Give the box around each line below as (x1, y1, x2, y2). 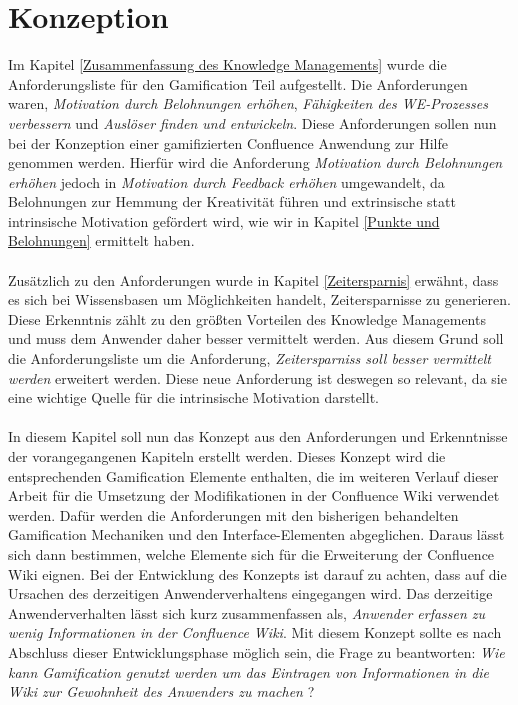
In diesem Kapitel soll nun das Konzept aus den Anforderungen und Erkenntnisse (8, 426, 508, 447)
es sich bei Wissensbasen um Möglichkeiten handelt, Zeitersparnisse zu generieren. (8, 289, 511, 310)
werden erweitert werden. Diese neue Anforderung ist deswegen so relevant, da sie (8, 367, 507, 388)
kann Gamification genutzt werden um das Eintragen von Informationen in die (8, 661, 490, 682)
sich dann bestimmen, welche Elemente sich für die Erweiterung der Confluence (8, 543, 495, 564)
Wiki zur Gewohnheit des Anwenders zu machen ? (8, 681, 315, 702)
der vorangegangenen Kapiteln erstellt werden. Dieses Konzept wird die (8, 446, 446, 466)
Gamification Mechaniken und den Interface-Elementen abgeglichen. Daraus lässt (8, 524, 505, 545)
